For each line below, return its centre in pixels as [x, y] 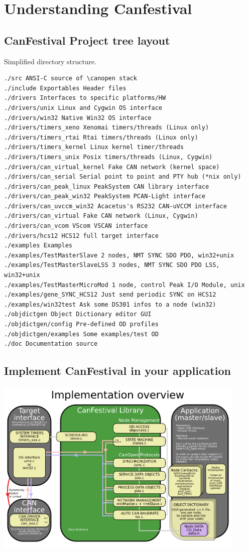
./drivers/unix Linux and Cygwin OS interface [83, 108]
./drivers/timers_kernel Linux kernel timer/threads [94, 147]
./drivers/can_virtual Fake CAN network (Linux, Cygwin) [101, 216]
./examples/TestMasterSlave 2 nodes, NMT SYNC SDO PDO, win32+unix [119, 255]
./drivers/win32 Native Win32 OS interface [78, 118]
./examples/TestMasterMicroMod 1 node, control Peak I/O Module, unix [125, 285]
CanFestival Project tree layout [87, 40]
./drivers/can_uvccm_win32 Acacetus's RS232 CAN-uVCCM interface [115, 206]
